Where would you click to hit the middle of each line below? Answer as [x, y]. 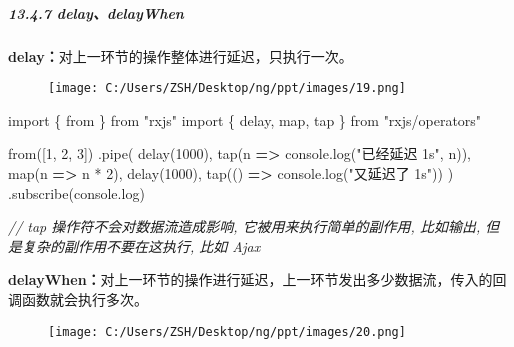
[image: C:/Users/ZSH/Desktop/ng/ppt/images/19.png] [227, 88]
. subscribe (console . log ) [76, 192]
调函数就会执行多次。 [78, 298]
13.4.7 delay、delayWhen [96, 12]
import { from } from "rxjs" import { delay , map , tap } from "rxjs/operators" [245, 119]
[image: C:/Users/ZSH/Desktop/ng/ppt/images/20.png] [227, 331]
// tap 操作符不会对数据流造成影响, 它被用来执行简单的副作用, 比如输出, [244, 226]
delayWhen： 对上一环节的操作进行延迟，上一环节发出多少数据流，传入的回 [257, 279]
